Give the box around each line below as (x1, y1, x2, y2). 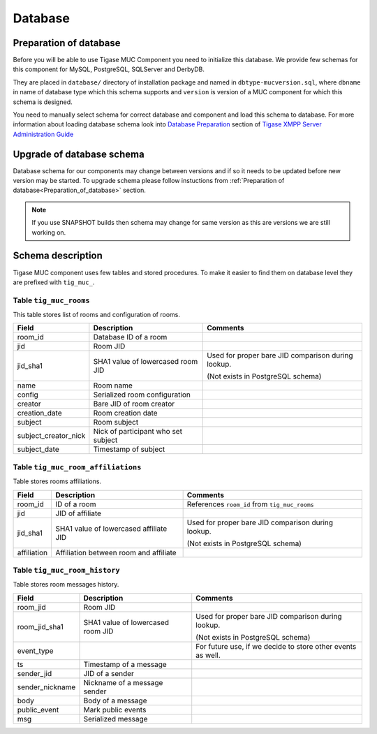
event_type (17, 646, 54, 656)
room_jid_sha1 (17, 622, 64, 631)
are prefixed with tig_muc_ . (13, 278, 95, 286)
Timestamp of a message (83, 659, 167, 669)
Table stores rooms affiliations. (13, 477, 101, 485)
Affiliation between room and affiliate (55, 548, 177, 557)
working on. (31, 228, 66, 237)
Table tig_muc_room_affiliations (13, 462, 142, 471)
